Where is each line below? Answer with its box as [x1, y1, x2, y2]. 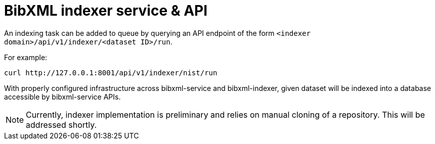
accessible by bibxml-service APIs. [4, 92, 121, 101]
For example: [4, 53, 48, 62]
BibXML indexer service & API [4, 2, 208, 19]
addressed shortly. [26, 119, 97, 130]
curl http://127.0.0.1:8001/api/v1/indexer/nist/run [4, 68, 217, 77]
